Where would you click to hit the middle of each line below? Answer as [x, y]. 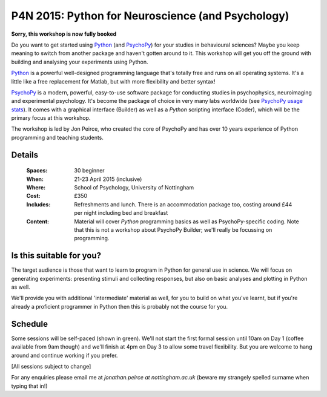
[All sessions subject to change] [51, 366]
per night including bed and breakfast [121, 213]
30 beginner [90, 171]
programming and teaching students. [58, 137]
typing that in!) [29, 386]
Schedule [30, 324]
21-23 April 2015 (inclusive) [108, 179]
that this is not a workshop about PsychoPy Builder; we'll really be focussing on [173, 229]
